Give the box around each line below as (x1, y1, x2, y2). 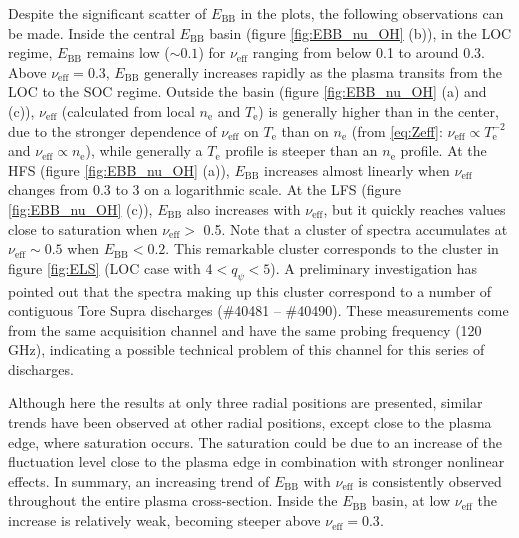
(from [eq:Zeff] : (351, 120, 443, 141)
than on (281, 120, 329, 141)
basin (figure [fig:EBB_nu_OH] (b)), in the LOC (209, 22, 512, 43)
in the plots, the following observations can (240, 3, 504, 23)
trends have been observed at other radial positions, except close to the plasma (8, 412, 492, 433)
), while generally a (85, 140, 203, 161)
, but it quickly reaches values (323, 198, 506, 219)
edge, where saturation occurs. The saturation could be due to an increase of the (8, 431, 502, 452)
